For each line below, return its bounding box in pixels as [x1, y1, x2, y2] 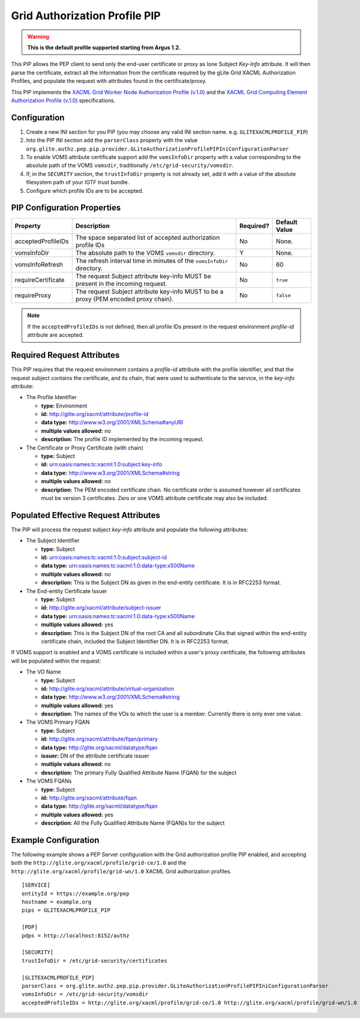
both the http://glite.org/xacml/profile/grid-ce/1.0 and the [11, 859, 187, 867]
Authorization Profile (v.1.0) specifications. [11, 97, 116, 104]
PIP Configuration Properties [11, 203, 121, 213]
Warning [27, 33, 49, 40]
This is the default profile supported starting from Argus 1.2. [27, 44, 181, 51]
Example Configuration [11, 835, 100, 845]
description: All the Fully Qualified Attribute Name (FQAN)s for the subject [41, 819, 225, 827]
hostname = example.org [22, 899, 92, 906]
